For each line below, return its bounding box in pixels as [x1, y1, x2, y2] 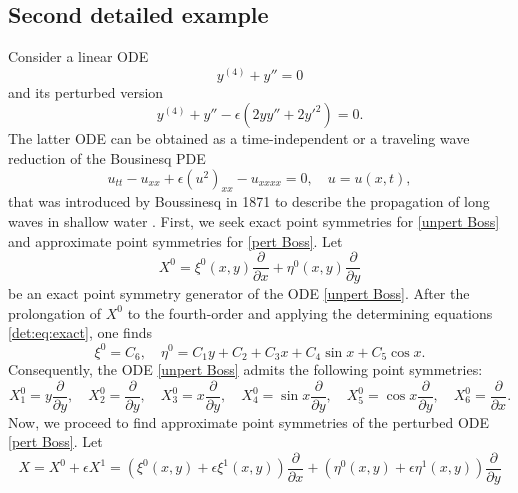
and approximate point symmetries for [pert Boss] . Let [8, 230, 343, 251]
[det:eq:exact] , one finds [8, 322, 152, 343]
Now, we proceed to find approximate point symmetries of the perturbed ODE [8, 411, 490, 432]
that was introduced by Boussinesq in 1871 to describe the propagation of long [8, 191, 490, 212]
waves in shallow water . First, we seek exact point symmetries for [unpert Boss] [8, 210, 500, 231]
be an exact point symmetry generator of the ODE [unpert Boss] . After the [8, 283, 470, 304]
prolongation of [8, 302, 102, 323]
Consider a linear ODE [8, 46, 149, 67]
